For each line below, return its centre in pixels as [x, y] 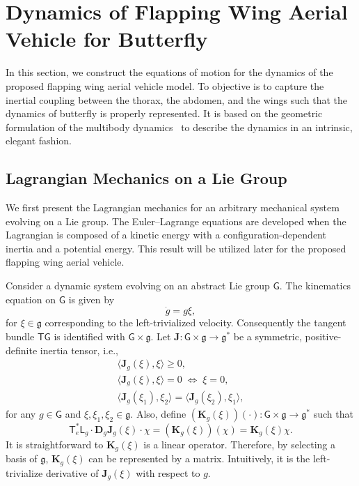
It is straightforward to [55, 444]
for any [21, 414]
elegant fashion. [39, 141]
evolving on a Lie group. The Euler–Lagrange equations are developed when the [176, 221]
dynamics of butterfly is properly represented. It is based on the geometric [164, 113]
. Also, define [158, 414]
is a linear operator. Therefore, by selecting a [239, 444]
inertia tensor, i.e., [79, 350]
